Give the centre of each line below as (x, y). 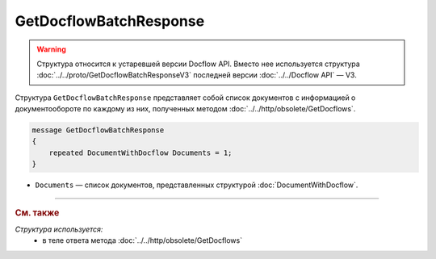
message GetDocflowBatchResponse (98, 130)
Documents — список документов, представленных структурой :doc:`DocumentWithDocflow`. (197, 185)
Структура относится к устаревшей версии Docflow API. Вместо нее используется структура (199, 64)
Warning (51, 49)
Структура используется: (59, 229)
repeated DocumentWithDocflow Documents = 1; (140, 152)
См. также (37, 212)
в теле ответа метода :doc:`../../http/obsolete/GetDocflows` (142, 240)
